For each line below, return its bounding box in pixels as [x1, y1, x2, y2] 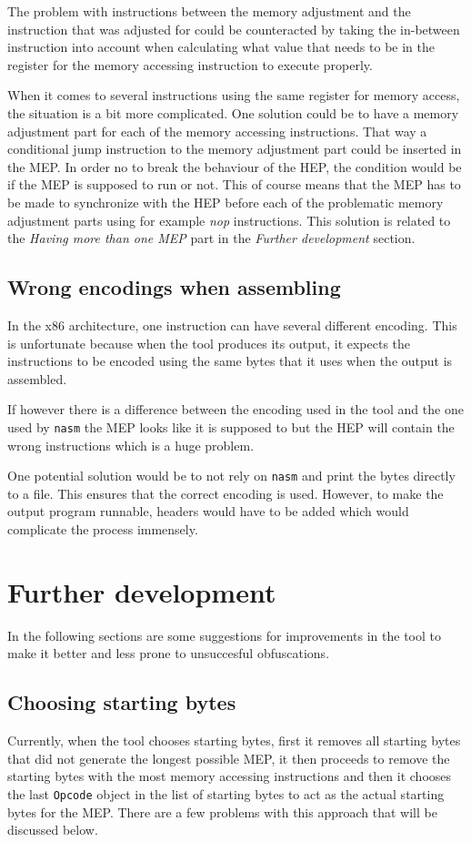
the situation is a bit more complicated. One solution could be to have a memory [7, 103, 459, 122]
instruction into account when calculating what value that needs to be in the [7, 37, 435, 56]
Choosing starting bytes [7, 688, 236, 716]
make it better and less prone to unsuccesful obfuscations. [7, 644, 330, 663]
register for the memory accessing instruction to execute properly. [7, 55, 373, 74]
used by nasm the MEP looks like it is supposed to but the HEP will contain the [7, 417, 455, 436]
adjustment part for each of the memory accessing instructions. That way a [7, 121, 427, 140]
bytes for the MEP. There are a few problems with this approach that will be [7, 802, 437, 821]
